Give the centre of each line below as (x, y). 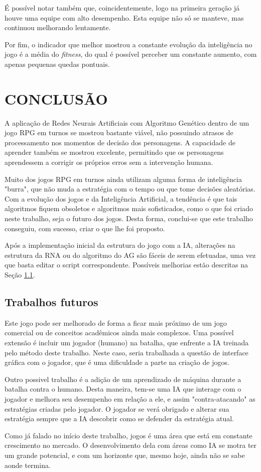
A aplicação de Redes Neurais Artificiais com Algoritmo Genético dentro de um (127, 122)
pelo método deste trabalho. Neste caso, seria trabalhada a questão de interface (126, 352)
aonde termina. (28, 465)
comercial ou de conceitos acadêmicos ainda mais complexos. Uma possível (119, 333)
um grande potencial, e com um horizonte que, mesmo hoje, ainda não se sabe (125, 455)
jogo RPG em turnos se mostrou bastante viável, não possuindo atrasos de (119, 132)
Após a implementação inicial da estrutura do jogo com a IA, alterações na (120, 245)
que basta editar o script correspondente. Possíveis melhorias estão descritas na (126, 265)
